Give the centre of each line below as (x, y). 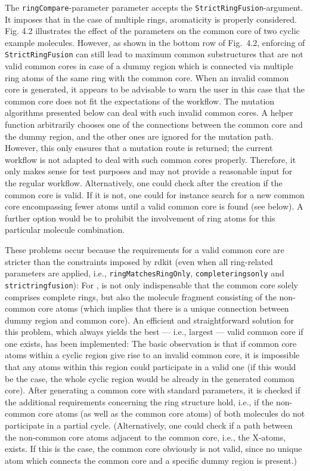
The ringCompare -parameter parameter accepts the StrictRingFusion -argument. (154, 7)
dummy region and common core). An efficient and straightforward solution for (149, 320)
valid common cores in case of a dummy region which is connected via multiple (149, 66)
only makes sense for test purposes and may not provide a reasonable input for (149, 171)
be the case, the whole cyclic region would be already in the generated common (150, 378)
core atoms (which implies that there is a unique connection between (163, 308)
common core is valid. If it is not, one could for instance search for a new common (155, 194)
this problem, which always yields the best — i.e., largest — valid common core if (154, 332)
